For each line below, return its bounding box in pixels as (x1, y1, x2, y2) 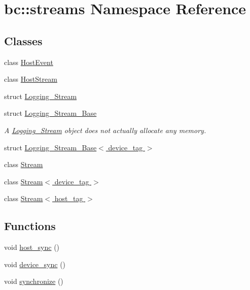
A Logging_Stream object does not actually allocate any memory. (4, 124, 206, 135)
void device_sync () (4, 259, 66, 269)
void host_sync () (4, 242, 60, 252)
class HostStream (4, 74, 57, 84)
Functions (4, 218, 56, 234)
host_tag (54, 193, 83, 204)
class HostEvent (4, 56, 53, 67)
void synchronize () (4, 276, 63, 286)
